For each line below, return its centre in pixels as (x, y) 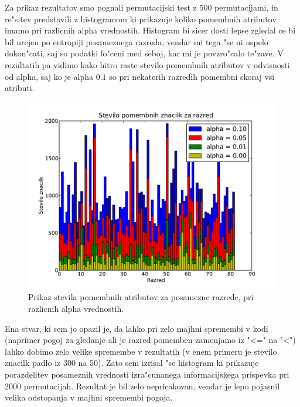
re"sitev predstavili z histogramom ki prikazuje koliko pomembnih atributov (141, 18)
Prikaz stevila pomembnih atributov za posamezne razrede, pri (141, 297)
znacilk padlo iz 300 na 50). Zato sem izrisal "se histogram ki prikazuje (132, 363)
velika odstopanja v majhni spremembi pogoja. (89, 397)
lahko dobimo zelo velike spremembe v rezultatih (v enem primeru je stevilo (141, 351)
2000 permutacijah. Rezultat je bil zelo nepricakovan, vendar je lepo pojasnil (142, 386)
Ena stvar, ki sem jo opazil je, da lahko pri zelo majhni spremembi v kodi (137, 328)
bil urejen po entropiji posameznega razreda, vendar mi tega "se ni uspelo (137, 41)
